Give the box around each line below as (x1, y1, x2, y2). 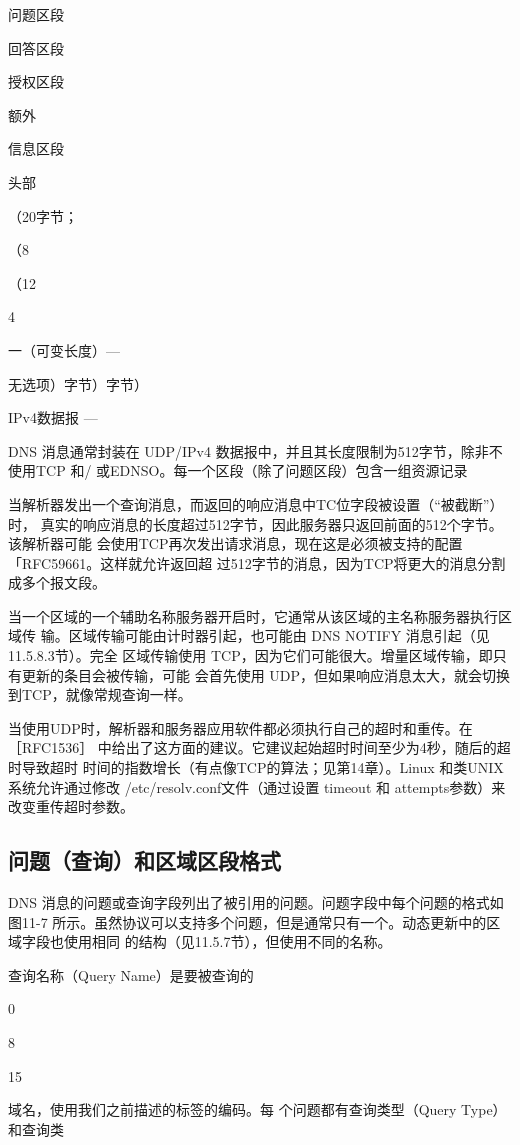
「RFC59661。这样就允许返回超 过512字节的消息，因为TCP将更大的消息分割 (8, 552, 506, 573)
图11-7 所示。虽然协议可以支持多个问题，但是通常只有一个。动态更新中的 (8, 911, 487, 932)
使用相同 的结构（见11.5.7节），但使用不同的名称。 (63, 931, 392, 952)
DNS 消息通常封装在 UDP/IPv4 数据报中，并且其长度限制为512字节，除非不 (8, 440, 503, 461)
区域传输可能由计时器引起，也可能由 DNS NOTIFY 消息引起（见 (68, 625, 490, 646)
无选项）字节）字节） (8, 373, 148, 394)
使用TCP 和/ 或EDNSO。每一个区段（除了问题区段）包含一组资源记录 (8, 460, 468, 481)
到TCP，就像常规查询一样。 (8, 684, 192, 705)
